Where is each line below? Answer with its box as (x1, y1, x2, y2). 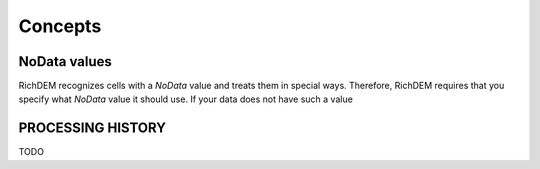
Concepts (18, 15, 102, 37)
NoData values (18, 53, 112, 70)
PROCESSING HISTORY (18, 120, 167, 137)
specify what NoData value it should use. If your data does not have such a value (18, 93, 354, 105)
